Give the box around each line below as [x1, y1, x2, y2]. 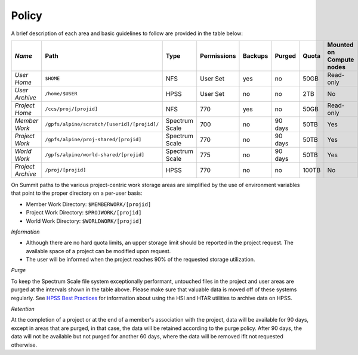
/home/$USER [45, 91, 78, 97]
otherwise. [11, 341, 38, 348]
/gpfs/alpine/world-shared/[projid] [45, 152, 145, 158]
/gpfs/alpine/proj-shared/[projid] [45, 136, 142, 143]
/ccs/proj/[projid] [45, 106, 98, 113]
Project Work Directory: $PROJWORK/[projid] [26, 209, 142, 216]
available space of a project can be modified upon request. [26, 247, 171, 254]
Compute [327, 55, 354, 64]
